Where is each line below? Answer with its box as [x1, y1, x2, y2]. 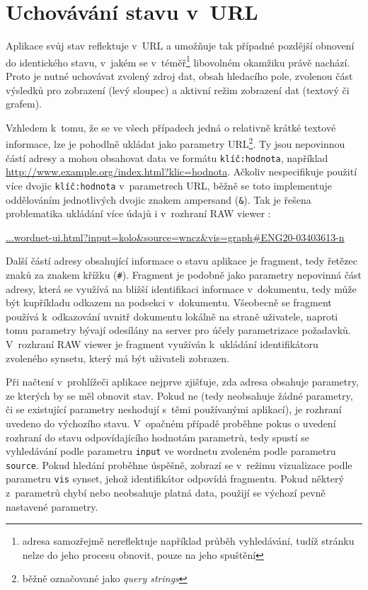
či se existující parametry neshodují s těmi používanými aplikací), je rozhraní [6, 402, 342, 417]
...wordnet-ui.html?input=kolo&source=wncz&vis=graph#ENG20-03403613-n [6, 229, 345, 244]
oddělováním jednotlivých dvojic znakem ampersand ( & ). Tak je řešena [6, 192, 311, 207]
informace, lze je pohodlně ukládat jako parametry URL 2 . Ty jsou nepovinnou [6, 134, 345, 151]
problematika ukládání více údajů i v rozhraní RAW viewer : [6, 206, 271, 221]
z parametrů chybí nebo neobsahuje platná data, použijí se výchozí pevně [6, 485, 326, 500]
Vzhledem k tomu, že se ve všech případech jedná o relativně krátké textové [6, 120, 336, 134]
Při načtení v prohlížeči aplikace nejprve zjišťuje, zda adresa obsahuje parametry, [6, 374, 359, 389]
